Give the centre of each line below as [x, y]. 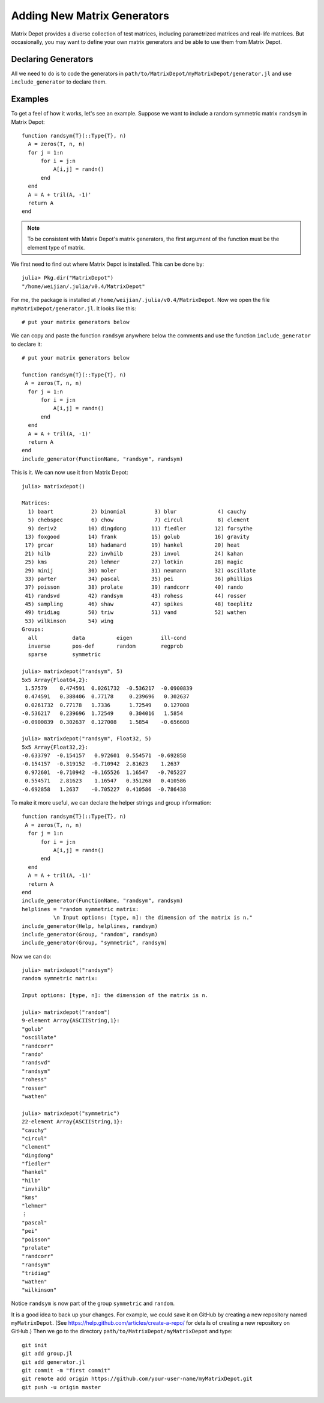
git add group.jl [47, 1354]
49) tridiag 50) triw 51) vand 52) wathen [136, 612]
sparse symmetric [64, 655]
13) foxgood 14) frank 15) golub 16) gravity [137, 536]
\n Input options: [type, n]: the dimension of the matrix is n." [153, 918]
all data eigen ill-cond [107, 638]
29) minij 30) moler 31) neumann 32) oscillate [140, 570]
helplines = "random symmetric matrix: [80, 909]
